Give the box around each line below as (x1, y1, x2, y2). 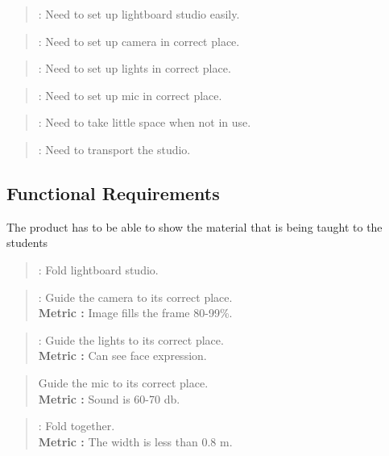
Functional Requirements (6, 180, 220, 205)
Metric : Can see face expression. (38, 347, 207, 364)
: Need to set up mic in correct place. (38, 86, 222, 103)
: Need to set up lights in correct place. (38, 60, 231, 77)
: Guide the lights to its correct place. (38, 331, 224, 348)
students (6, 234, 48, 251)
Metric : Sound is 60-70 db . (38, 390, 180, 407)
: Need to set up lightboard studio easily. (38, 6, 240, 22)
